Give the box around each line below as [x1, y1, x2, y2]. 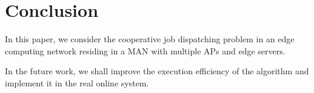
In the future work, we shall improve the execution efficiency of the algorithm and [5, 65, 309, 77]
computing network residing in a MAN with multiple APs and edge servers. [5, 44, 286, 57]
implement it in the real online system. [5, 76, 149, 89]
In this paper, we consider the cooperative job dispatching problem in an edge [5, 33, 295, 45]
